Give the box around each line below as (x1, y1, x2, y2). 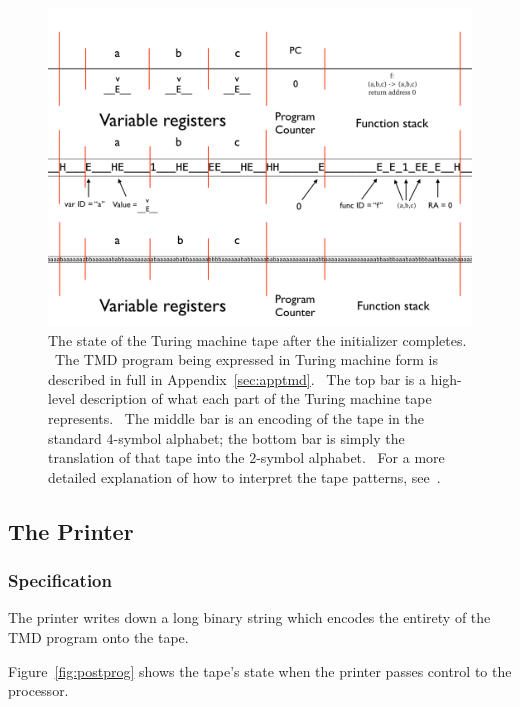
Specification (8, 568, 112, 593)
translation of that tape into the (48, 447, 245, 468)
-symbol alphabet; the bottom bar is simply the (113, 427, 405, 448)
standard (48, 427, 102, 448)
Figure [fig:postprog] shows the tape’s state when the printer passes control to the (8, 660, 512, 681)
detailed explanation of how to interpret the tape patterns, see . (48, 466, 441, 487)
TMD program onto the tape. (8, 626, 189, 647)
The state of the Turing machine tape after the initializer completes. (48, 329, 467, 350)
